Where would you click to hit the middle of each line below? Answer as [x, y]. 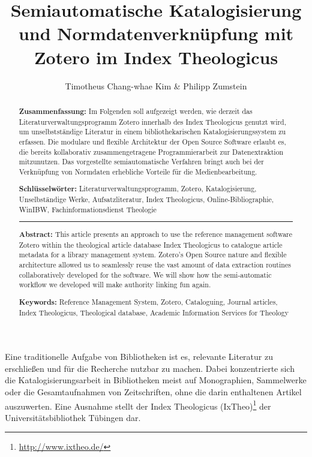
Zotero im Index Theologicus [156, 57]
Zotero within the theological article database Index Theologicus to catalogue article [151, 244]
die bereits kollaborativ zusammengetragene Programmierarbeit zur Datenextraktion [151, 151]
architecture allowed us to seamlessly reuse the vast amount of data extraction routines [155, 265]
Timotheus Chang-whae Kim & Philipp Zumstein [156, 85]
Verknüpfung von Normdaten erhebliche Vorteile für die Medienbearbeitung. [138, 171]
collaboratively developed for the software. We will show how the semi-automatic [145, 274]
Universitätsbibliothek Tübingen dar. [73, 417]
